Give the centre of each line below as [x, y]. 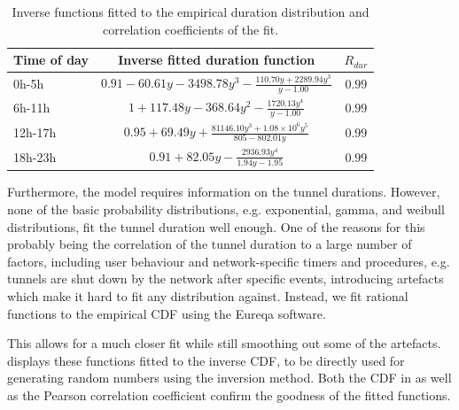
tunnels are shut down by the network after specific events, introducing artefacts [226, 278]
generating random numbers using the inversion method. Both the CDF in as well [229, 378]
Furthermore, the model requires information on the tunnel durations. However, [224, 192]
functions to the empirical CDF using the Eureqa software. [167, 313]
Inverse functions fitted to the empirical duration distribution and [191, 12]
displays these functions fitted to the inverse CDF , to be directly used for [206, 360]
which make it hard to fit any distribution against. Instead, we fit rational [208, 296]
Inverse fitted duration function [217, 60]
